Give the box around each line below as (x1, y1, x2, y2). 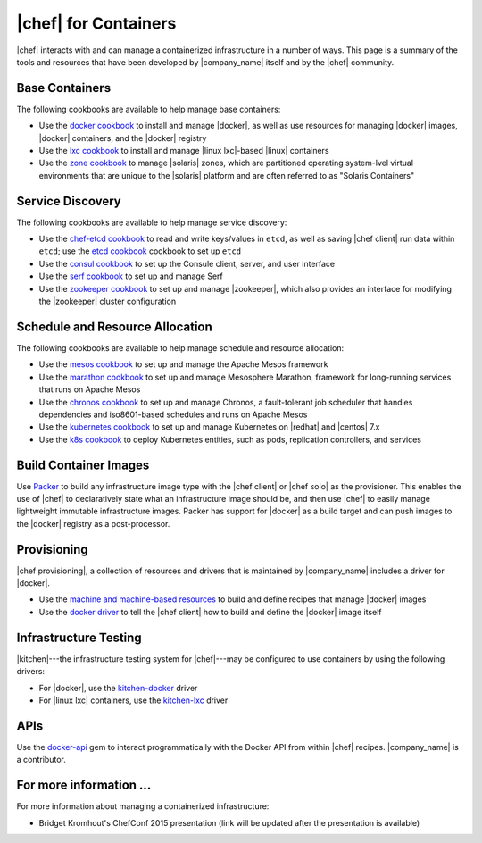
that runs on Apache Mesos (38, 384, 141, 395)
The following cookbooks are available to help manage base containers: (16, 104, 281, 114)
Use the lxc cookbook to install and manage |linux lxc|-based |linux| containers (38, 146, 329, 156)
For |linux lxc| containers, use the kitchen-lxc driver (38, 695, 229, 705)
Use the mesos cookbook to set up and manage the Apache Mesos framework (38, 359, 328, 370)
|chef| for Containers (16, 13, 177, 33)
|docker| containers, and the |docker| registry (38, 132, 207, 143)
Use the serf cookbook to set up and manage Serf (38, 271, 223, 281)
